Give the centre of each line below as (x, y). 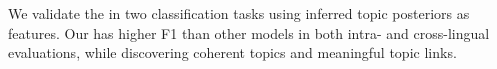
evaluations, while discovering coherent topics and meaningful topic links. (232, 52)
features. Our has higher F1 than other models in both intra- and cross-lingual (249, 32)
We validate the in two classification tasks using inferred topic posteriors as (239, 13)
